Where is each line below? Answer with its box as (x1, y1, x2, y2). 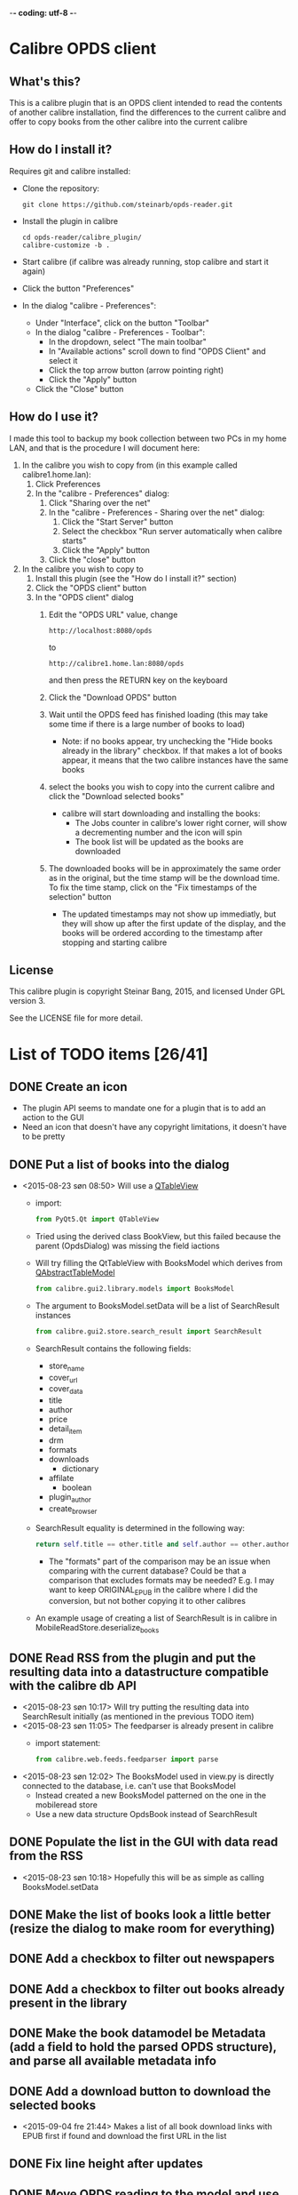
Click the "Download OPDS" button (48, 692, 177, 702)
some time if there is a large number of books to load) (48, 718, 246, 729)
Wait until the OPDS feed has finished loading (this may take (48, 709, 269, 719)
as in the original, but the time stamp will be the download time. (48, 872, 280, 883)
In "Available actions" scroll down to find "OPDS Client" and (48, 346, 266, 356)
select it (48, 355, 78, 365)
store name (48, 1360, 85, 1373)
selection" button (48, 891, 113, 901)
